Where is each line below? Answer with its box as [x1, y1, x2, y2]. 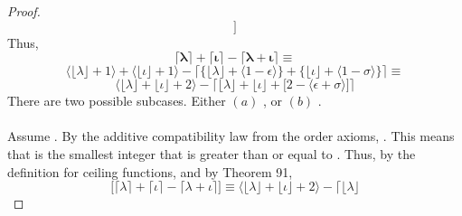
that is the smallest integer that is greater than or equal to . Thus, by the [7, 144, 416, 163]
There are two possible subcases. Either [7, 91, 226, 110]
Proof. [7, 2, 41, 20]
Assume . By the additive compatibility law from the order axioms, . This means [7, 127, 455, 146]
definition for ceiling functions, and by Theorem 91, [7, 162, 293, 181]
